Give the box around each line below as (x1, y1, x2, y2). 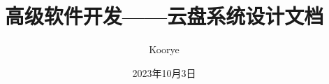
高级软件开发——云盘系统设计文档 (4, 1, 324, 30)
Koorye (149, 42, 180, 57)
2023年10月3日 (132, 65, 196, 80)
